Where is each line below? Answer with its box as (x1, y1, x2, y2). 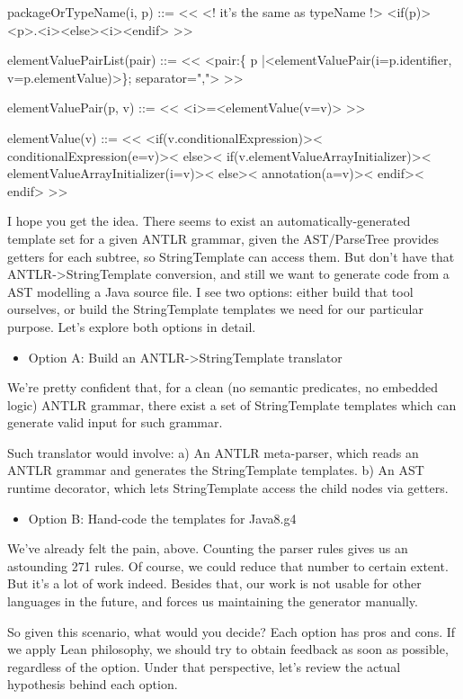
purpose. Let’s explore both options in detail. (7, 317, 256, 336)
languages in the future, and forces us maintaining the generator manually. (7, 592, 418, 611)
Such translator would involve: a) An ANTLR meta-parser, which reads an (7, 443, 419, 462)
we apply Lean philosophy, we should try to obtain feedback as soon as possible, (7, 640, 449, 659)
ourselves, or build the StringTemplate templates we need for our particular (7, 300, 423, 318)
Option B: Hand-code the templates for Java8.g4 (28, 508, 297, 527)
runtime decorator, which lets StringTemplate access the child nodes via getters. (7, 479, 449, 497)
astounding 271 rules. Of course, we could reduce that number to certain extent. (7, 556, 449, 575)
